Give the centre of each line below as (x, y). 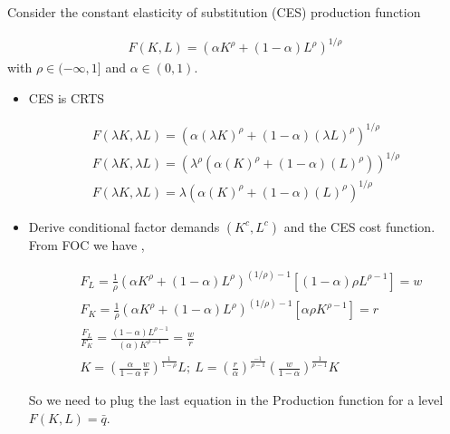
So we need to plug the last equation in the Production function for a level (236, 400)
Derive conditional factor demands (124, 226)
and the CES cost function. (359, 226)
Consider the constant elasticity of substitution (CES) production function (214, 12)
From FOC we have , (86, 244)
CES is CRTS (67, 97)
